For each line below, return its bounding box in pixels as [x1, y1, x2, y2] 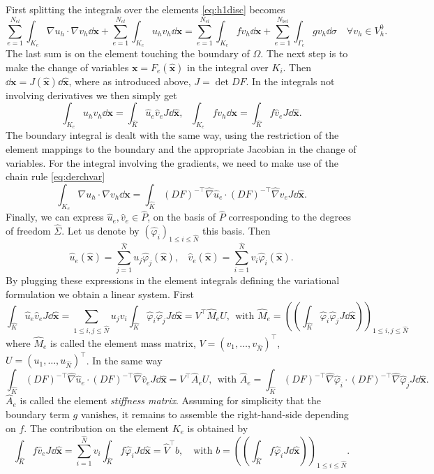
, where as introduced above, [68, 73, 191, 88]
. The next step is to [260, 46, 348, 60]
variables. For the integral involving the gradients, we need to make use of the [6, 155, 338, 170]
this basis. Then [202, 223, 271, 237]
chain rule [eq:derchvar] [6, 169, 105, 184]
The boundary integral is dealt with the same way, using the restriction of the [6, 128, 339, 142]
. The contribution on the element [24, 420, 170, 435]
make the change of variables [6, 59, 129, 74]
